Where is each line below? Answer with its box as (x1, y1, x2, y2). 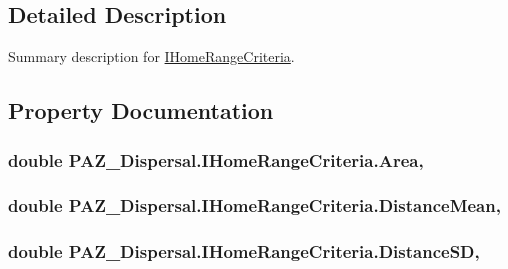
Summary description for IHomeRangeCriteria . (8, 46, 295, 67)
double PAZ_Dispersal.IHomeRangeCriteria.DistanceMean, (8, 193, 501, 218)
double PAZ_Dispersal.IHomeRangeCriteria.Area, (8, 147, 424, 172)
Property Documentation (8, 95, 274, 126)
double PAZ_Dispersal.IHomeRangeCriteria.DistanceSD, (8, 239, 480, 264)
